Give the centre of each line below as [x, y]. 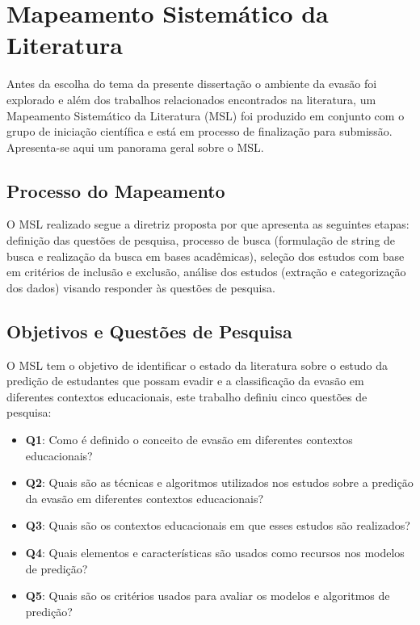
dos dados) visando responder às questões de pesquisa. [141, 287]
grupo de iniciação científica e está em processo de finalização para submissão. [199, 131]
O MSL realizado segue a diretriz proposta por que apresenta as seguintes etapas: [208, 224]
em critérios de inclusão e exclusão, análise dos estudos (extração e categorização [206, 272]
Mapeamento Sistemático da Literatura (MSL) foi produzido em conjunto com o [206, 115]
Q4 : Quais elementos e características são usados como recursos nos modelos [215, 552]
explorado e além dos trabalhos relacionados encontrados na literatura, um [191, 99]
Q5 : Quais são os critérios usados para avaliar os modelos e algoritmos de [208, 596]
